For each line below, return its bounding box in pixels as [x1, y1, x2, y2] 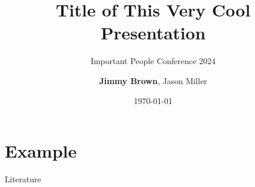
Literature [5, 173, 41, 185]
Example [5, 139, 77, 163]
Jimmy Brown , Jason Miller [99, 74, 207, 86]
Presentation [100, 21, 206, 45]
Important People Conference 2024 [90, 55, 216, 67]
